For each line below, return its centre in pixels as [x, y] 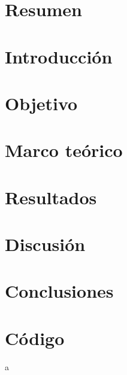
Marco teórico [64, 150]
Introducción [59, 56]
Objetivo [41, 103]
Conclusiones [59, 291]
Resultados [51, 197]
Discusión [45, 244]
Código [35, 338]
